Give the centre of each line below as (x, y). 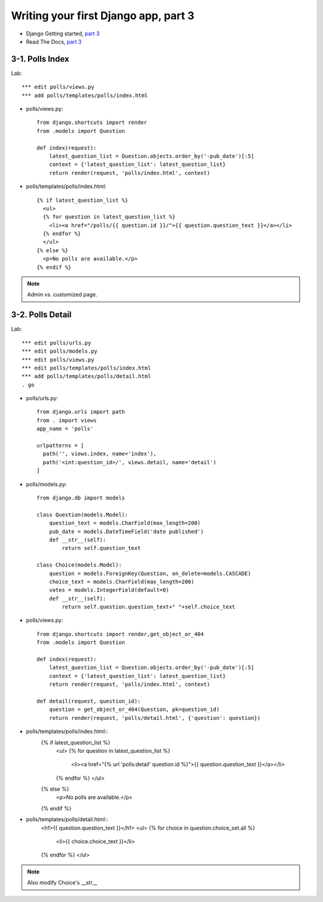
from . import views (67, 420)
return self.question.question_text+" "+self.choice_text (149, 607)
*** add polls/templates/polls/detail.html (86, 376)
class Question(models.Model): (83, 514)
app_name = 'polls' (65, 429)
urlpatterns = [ (60, 446)
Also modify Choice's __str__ (62, 883)
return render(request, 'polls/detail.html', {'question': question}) (155, 718)
